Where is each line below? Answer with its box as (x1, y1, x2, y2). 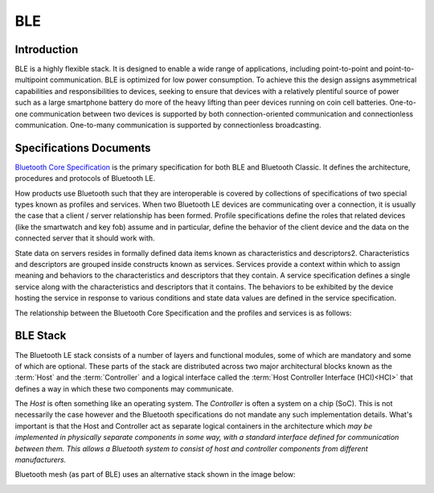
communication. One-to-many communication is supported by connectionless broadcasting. (14, 121, 321, 130)
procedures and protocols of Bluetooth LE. (14, 174, 156, 183)
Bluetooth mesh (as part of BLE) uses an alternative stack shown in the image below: (14, 470, 297, 479)
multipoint (14, 75, 48, 84)
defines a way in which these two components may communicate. (14, 384, 234, 393)
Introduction (14, 43, 79, 56)
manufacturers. (14, 455, 67, 465)
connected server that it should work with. (14, 233, 156, 243)
